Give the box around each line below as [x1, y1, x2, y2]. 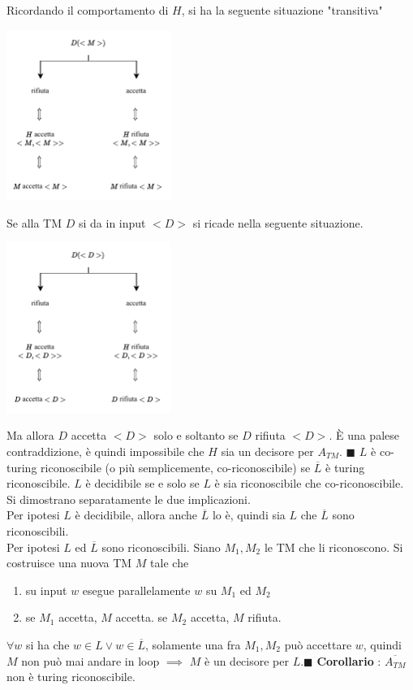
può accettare [284, 636, 352, 653]
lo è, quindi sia [212, 506, 286, 523]
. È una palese [329, 427, 399, 444]
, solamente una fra [144, 636, 241, 653]
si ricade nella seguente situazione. [192, 214, 364, 231]
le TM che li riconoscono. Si [264, 538, 403, 555]
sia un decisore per [221, 443, 314, 460]
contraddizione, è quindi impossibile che [6, 443, 204, 460]
